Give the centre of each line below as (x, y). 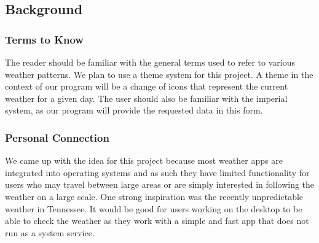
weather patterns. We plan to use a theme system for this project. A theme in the (159, 74)
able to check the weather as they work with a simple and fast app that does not (157, 221)
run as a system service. (50, 232)
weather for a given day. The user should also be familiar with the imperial (146, 98)
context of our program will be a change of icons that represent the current (147, 86)
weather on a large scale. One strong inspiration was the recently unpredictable (154, 196)
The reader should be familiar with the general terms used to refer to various (150, 62)
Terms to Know (44, 39)
